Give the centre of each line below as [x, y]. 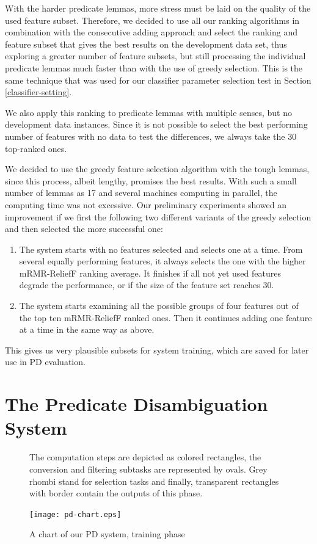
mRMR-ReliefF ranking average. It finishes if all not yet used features [150, 273]
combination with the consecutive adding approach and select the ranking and [151, 32]
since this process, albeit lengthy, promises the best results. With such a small [151, 180]
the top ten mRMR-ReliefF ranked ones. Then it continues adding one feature [166, 317]
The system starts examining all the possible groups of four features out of [159, 306]
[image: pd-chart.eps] [75, 514]
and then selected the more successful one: [84, 229]
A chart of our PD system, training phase [107, 534]
